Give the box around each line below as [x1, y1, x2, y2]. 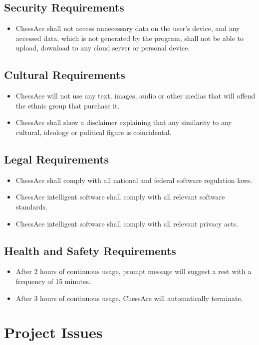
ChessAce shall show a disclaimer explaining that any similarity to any [15, 117, 232, 127]
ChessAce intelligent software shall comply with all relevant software [15, 191, 225, 202]
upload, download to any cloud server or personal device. [15, 42, 190, 53]
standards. [15, 201, 48, 211]
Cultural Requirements [4, 67, 125, 82]
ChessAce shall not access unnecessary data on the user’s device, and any [15, 23, 240, 33]
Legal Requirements [4, 151, 109, 166]
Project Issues [4, 322, 103, 342]
